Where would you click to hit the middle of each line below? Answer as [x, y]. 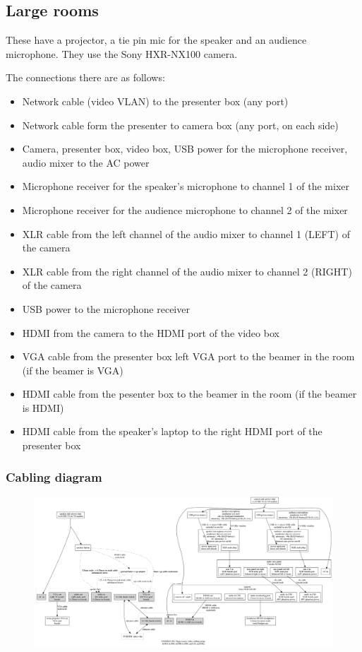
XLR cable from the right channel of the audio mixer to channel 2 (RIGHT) [187, 271]
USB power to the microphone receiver [106, 308]
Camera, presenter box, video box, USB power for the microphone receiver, [185, 149]
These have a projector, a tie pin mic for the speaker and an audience [156, 40]
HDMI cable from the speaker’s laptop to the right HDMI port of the [172, 431]
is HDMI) [43, 407]
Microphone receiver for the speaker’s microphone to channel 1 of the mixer [186, 186]
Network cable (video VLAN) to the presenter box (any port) [155, 101]
